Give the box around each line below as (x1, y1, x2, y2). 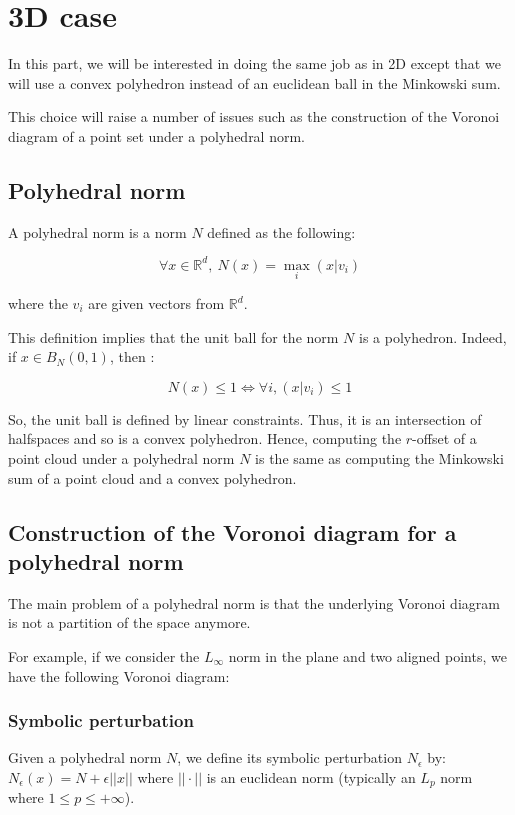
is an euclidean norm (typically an (206, 766, 416, 787)
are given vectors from (88, 293, 225, 314)
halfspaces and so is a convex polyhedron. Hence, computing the (8, 428, 402, 449)
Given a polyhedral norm (8, 747, 162, 768)
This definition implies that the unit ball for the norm (8, 326, 339, 347)
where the (8, 293, 68, 314)
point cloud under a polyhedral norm (8, 447, 235, 468)
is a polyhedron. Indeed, (359, 326, 507, 347)
